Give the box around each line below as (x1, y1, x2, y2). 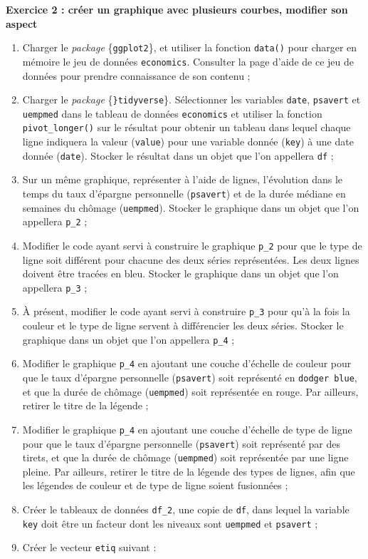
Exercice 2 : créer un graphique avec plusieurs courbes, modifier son (6, 2, 348, 16)
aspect (6, 16, 38, 31)
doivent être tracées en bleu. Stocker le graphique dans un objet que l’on (22, 266, 339, 281)
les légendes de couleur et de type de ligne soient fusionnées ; (22, 478, 288, 493)
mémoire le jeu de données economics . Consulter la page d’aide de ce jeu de (22, 53, 354, 68)
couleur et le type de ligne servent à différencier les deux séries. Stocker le (22, 318, 344, 333)
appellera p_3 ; (22, 279, 88, 294)
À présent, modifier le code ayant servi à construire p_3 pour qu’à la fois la (22, 304, 350, 319)
